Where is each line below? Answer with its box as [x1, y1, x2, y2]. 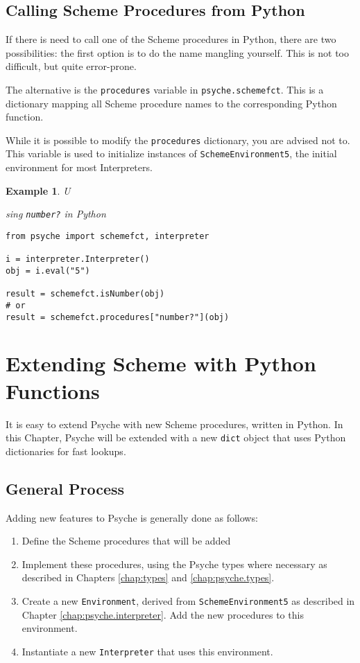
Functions [6, 376, 100, 405]
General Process [6, 477, 125, 499]
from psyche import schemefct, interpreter [6, 231, 209, 241]
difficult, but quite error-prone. [6, 59, 137, 73]
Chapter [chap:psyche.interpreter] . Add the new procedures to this [22, 607, 304, 621]
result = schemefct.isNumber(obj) [6, 289, 165, 299]
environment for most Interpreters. [6, 160, 153, 175]
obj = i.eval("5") [6, 265, 90, 276]
